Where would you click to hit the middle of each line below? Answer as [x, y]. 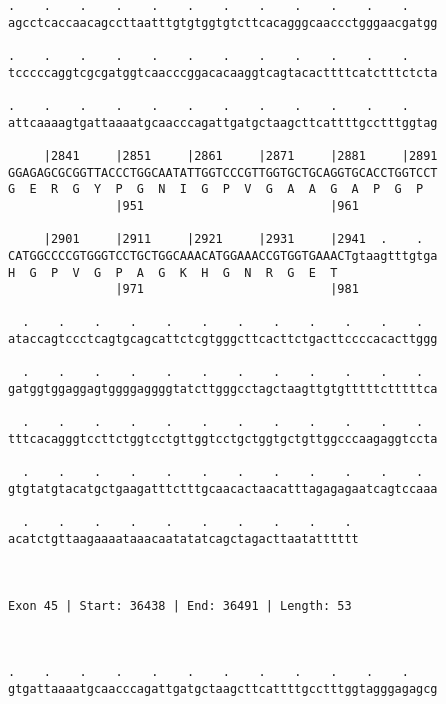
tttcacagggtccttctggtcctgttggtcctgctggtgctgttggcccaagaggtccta [223, 439]
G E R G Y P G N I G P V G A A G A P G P [216, 189]
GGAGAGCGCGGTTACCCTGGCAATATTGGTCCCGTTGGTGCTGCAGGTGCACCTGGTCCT [223, 172]
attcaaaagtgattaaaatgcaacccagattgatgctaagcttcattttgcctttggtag [223, 122]
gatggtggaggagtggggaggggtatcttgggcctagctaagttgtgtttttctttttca [223, 389]
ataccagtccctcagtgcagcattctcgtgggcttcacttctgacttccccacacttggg [223, 339]
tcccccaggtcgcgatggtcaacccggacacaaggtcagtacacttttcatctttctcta [223, 72]
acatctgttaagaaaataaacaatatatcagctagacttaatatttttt [183, 539]
